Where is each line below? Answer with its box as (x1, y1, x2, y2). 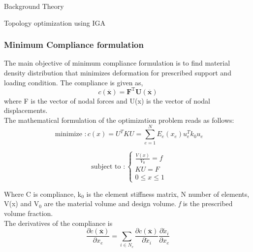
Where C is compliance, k (4, 188, 82, 199)
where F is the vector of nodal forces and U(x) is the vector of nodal (4, 95, 211, 106)
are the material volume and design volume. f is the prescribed (44, 198, 233, 209)
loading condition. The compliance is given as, (4, 77, 143, 87)
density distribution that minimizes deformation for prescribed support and (4, 68, 231, 77)
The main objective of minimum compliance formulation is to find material (4, 58, 230, 68)
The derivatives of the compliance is (4, 217, 113, 228)
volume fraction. (4, 208, 53, 218)
